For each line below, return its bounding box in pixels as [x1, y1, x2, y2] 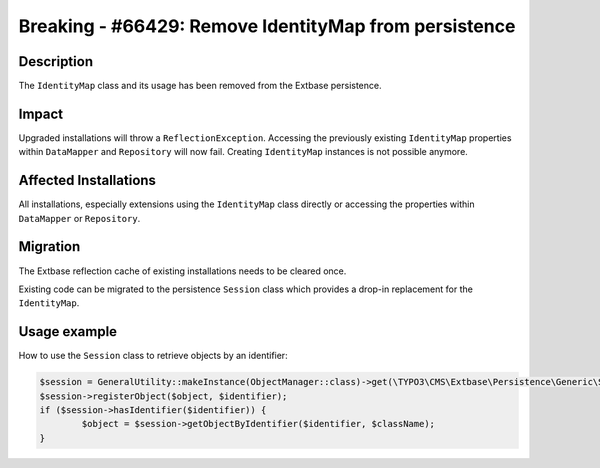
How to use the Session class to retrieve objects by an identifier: [18, 350, 289, 362]
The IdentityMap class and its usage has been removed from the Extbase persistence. [18, 80, 382, 92]
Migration [18, 238, 81, 255]
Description [18, 53, 94, 70]
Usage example [18, 323, 118, 340]
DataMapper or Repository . [18, 212, 141, 224]
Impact [18, 105, 64, 122]
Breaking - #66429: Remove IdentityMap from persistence [18, 15, 516, 37]
